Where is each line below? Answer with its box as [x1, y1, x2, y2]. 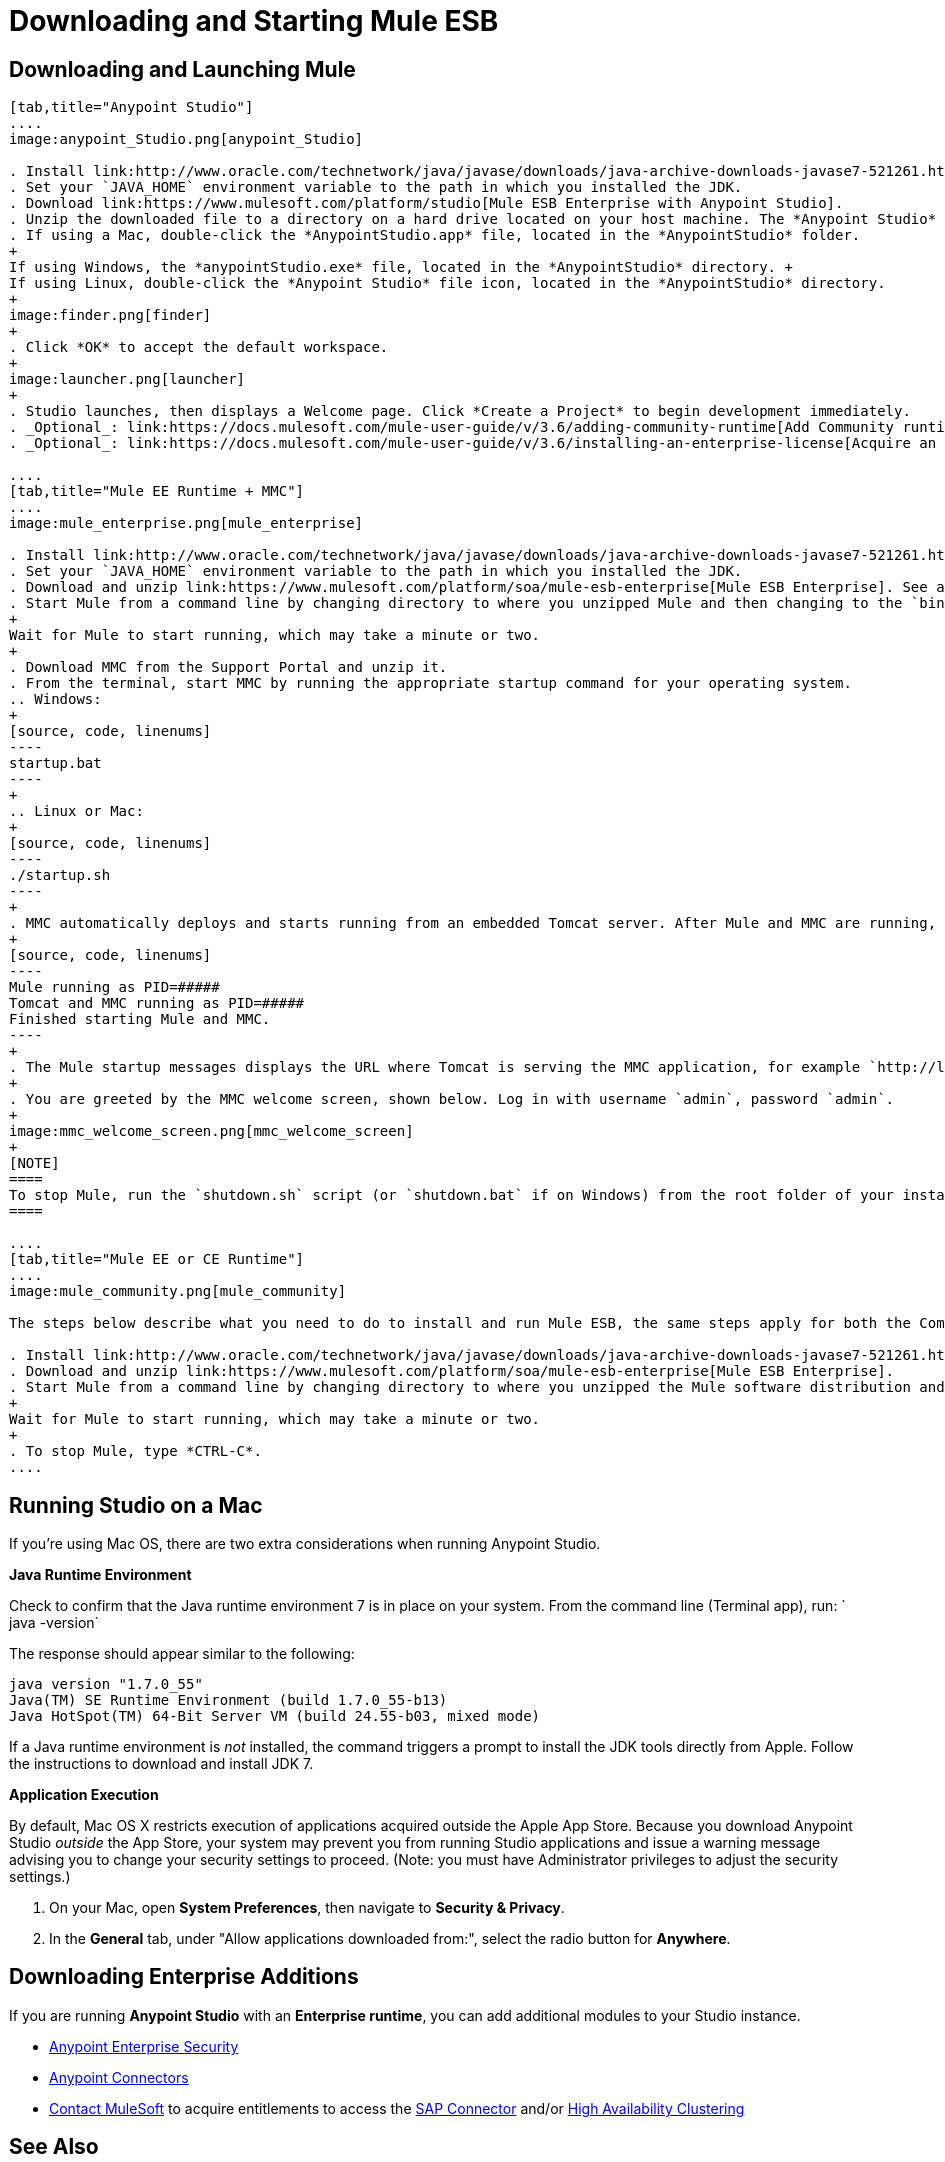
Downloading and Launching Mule [9, 56, 356, 82]
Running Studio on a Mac [9, 1492, 263, 1518]
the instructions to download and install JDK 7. [9, 1755, 314, 1773]
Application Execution [9, 1786, 159, 1804]
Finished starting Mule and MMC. [9, 1011, 271, 1028]
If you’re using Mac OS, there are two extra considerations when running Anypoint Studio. [9, 1535, 601, 1553]
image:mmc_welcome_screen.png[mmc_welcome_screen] [9, 1123, 414, 1140]
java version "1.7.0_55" [9, 1676, 203, 1693]
